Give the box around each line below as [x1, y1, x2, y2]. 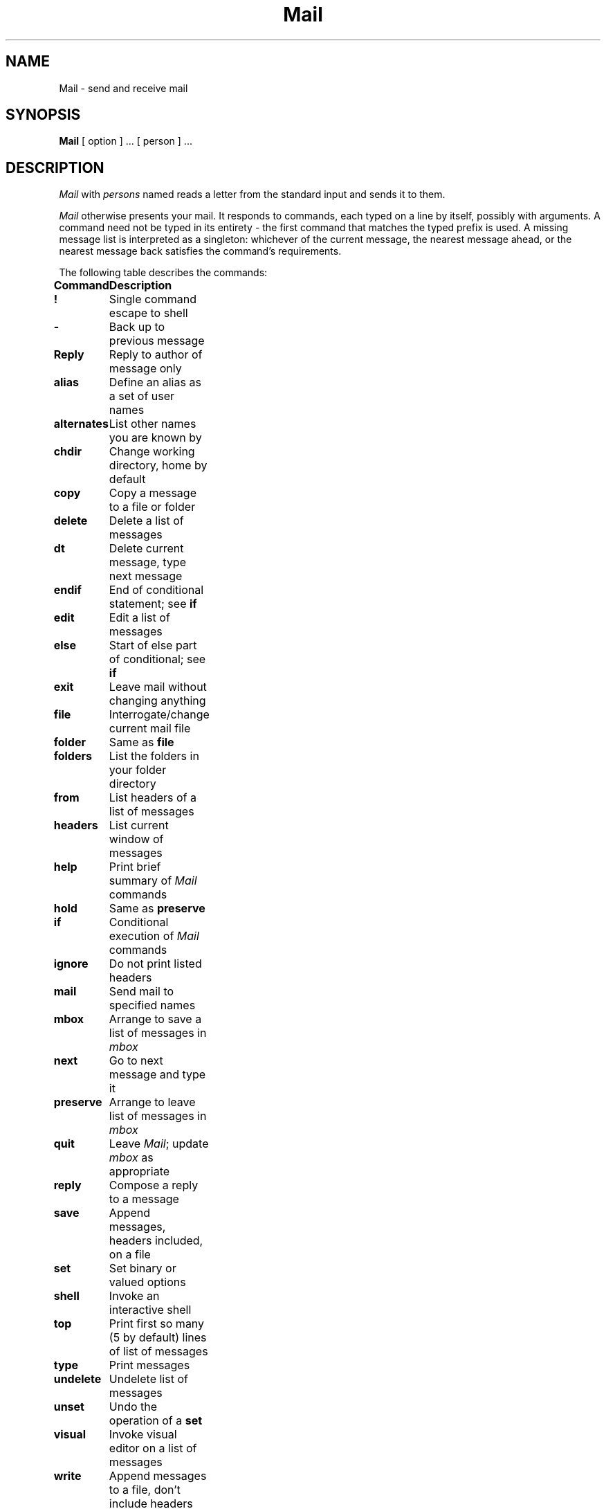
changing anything [109, 694, 206, 708]
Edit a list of [109, 611, 170, 625]
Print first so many [109, 1317, 205, 1331]
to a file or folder [109, 500, 196, 514]
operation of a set [109, 1413, 203, 1428]
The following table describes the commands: [59, 266, 268, 279]
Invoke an [109, 1289, 160, 1303]
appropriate [109, 1164, 170, 1179]
